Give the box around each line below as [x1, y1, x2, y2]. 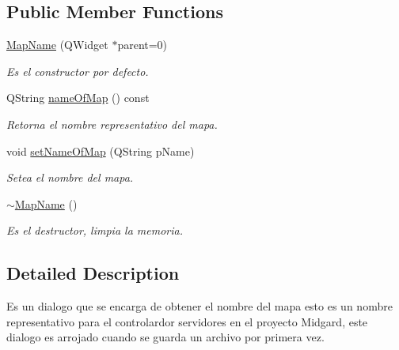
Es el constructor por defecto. [6, 62, 149, 79]
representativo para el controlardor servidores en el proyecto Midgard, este [6, 313, 368, 329]
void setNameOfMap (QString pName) [6, 142, 195, 159]
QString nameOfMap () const [6, 89, 150, 106]
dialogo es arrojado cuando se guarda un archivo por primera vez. [6, 329, 325, 345]
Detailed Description [6, 261, 180, 285]
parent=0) [117, 36, 168, 53]
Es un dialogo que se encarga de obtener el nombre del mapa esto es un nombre [6, 298, 393, 314]
